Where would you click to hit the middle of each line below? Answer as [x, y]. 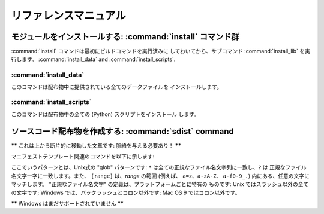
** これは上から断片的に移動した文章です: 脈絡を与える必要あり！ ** [96, 145]
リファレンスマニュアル [68, 16]
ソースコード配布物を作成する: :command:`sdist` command [122, 131]
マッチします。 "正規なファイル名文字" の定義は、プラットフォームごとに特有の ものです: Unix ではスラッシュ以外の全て [160, 184]
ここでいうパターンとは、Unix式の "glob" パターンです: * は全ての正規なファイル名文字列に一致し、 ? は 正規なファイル [159, 167]
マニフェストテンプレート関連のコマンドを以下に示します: [83, 157]
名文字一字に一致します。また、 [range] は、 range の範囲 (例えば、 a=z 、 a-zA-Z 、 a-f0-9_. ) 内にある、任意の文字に [160, 176]
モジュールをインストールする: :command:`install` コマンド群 [125, 37]
